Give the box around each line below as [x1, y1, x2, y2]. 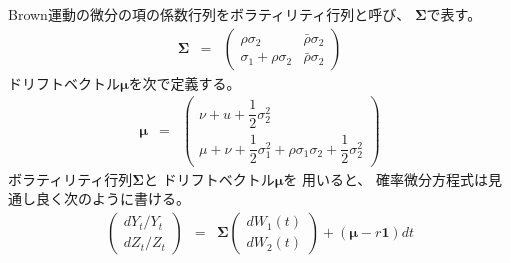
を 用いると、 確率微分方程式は [283, 168, 489, 189]
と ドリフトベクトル [143, 168, 275, 189]
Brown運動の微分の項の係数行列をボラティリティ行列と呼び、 [8, 4, 411, 24]
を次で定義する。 [128, 72, 241, 93]
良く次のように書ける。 [35, 188, 190, 209]
